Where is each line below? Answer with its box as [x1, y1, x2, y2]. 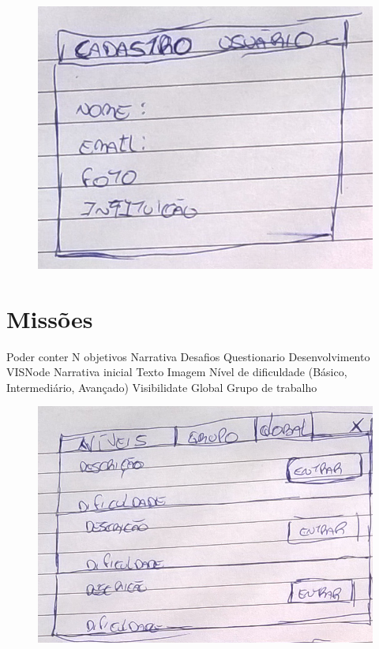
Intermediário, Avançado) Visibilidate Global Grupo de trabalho [6, 379, 317, 395]
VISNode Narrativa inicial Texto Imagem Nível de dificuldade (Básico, [6, 364, 347, 380]
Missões [6, 302, 93, 334]
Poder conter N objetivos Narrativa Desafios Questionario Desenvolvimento [6, 348, 370, 364]
